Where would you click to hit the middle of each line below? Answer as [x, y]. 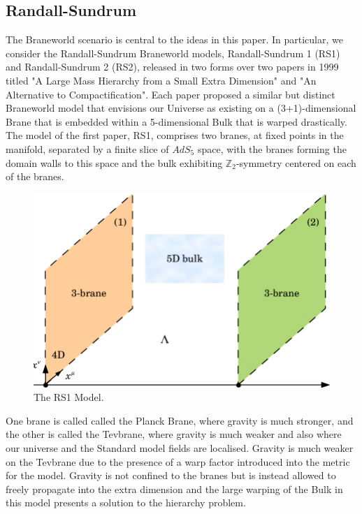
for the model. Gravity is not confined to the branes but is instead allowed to [171, 475]
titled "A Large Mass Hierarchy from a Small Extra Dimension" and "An [161, 80]
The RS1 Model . [69, 397]
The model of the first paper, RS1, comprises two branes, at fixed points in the [175, 135]
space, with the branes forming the [272, 148]
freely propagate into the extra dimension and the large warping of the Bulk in [174, 489]
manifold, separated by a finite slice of [87, 148]
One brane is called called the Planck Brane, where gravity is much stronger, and [180, 420]
